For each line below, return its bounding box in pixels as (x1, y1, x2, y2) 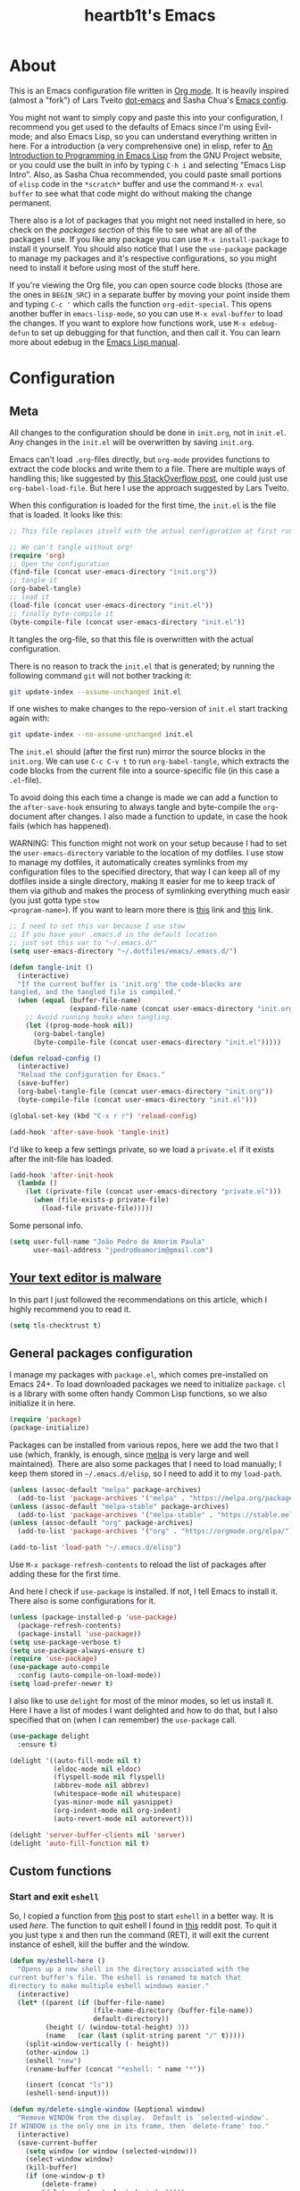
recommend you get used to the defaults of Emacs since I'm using (9, 122, 254, 132)
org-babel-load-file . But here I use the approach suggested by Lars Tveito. (9, 482, 289, 493)
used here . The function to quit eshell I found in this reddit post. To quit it (9, 1920, 278, 1931)
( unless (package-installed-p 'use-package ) (9, 1613, 178, 1622)
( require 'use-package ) (9, 1655, 98, 1664)
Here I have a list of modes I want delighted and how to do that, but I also (9, 1705, 279, 1715)
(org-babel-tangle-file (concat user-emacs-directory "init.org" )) (17, 1087, 274, 1096)
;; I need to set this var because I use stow (9, 922, 186, 931)
